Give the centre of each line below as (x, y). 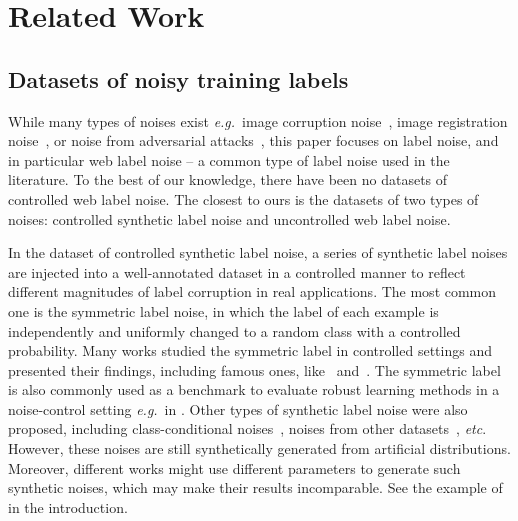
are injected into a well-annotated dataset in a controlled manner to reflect (237, 271)
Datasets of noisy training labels (178, 78)
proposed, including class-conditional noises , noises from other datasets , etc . (247, 428)
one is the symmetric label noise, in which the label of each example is (223, 310)
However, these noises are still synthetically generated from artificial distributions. (259, 448)
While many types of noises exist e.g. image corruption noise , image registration (258, 120)
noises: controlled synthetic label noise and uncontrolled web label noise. (229, 218)
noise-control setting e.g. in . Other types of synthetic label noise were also (238, 408)
